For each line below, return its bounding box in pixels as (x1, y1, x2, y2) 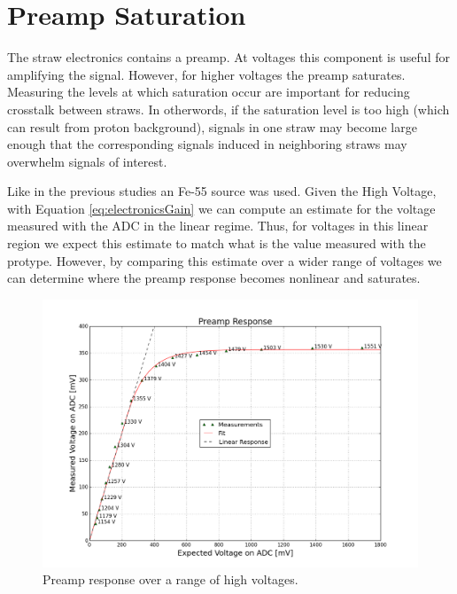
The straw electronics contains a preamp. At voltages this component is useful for (7, 48, 450, 66)
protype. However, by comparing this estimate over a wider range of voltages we (7, 251, 442, 270)
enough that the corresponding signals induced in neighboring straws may (7, 135, 407, 153)
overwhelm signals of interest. (7, 152, 167, 170)
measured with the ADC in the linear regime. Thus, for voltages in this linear (7, 216, 429, 235)
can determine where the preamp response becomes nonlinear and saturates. (7, 269, 421, 287)
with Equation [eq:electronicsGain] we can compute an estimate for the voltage (7, 199, 436, 217)
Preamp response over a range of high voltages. (43, 570, 298, 589)
